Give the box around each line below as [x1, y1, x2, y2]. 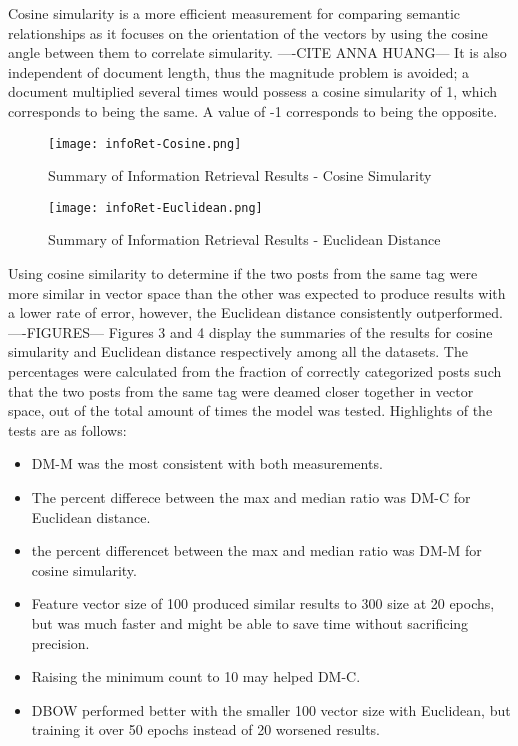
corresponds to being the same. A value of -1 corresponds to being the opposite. [8, 100, 498, 121]
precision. [31, 632, 90, 653]
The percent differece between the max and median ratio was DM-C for [31, 487, 471, 507]
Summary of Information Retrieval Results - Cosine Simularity [48, 165, 432, 186]
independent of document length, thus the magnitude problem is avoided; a [8, 61, 470, 82]
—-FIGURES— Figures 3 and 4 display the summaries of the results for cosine [8, 321, 493, 342]
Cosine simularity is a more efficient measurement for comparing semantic [8, 3, 461, 23]
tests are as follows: [8, 419, 127, 440]
